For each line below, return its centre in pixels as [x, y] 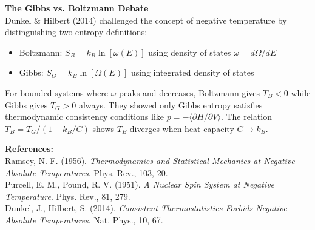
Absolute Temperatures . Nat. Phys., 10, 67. [84, 219]
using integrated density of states [192, 72]
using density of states [190, 52]
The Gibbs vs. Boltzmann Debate [77, 8]
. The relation [246, 117]
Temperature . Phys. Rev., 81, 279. [68, 196]
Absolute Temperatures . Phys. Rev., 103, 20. [86, 172]
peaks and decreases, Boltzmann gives [190, 92]
